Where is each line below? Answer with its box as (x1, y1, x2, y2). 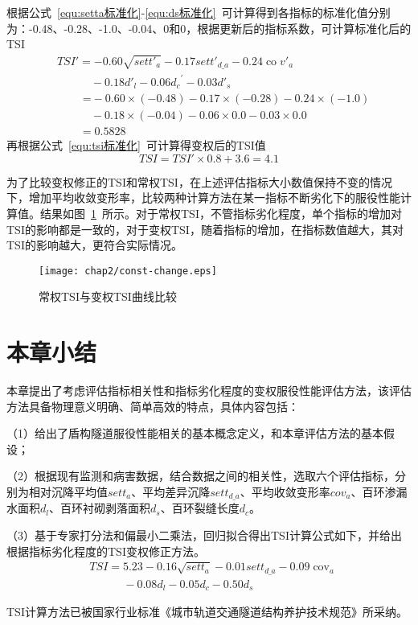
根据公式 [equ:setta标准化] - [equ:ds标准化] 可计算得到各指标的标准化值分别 (6, 4, 391, 20)
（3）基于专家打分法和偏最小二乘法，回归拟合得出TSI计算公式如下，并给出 (6, 527, 402, 544)
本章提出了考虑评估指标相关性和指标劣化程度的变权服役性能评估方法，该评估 (6, 382, 412, 399)
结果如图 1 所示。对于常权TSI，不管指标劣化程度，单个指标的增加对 (39, 204, 402, 221)
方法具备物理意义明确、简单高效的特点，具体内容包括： (6, 397, 299, 414)
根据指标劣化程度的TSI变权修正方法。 (6, 542, 205, 559)
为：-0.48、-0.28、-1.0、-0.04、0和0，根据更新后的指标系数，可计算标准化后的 (6, 19, 412, 36)
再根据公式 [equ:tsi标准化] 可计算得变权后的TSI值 (6, 137, 266, 154)
